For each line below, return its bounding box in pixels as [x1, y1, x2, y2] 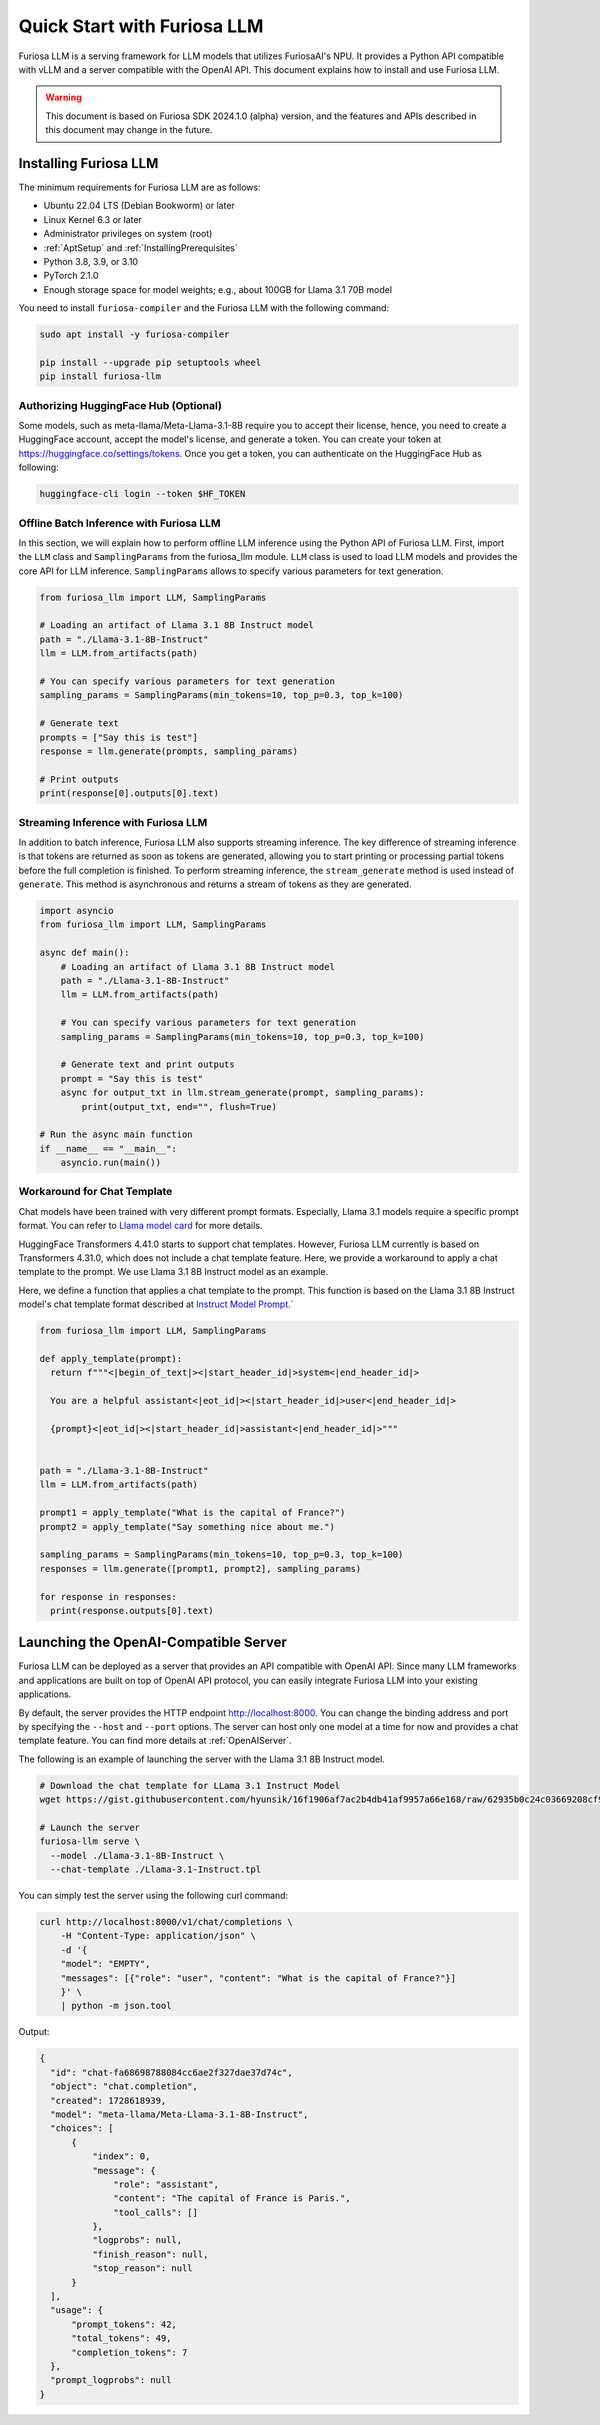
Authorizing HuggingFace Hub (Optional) [18, 398, 222, 412]
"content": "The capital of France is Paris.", [113, 2193, 351, 2204]
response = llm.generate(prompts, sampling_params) [39, 745, 299, 757]
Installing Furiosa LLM [18, 155, 159, 172]
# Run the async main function [39, 1129, 194, 1140]
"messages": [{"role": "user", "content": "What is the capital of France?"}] [60, 1972, 457, 1984]
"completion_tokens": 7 [71, 2346, 188, 2358]
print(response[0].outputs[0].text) [39, 788, 220, 799]
